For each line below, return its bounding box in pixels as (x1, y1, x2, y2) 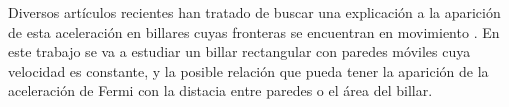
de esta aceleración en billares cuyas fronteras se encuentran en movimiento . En (8, 21, 500, 42)
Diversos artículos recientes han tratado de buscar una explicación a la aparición (8, 2, 501, 22)
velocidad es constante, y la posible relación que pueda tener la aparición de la (8, 60, 489, 81)
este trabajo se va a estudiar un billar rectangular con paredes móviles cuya (8, 41, 471, 62)
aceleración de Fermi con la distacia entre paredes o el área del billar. (8, 80, 433, 101)
